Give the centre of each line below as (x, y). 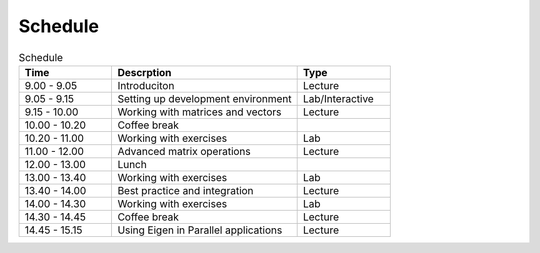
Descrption (144, 72)
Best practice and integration (185, 190)
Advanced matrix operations (184, 151)
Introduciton (146, 85)
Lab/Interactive (338, 98)
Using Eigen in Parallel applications (200, 230)
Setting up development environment (204, 98)
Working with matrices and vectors (199, 112)
